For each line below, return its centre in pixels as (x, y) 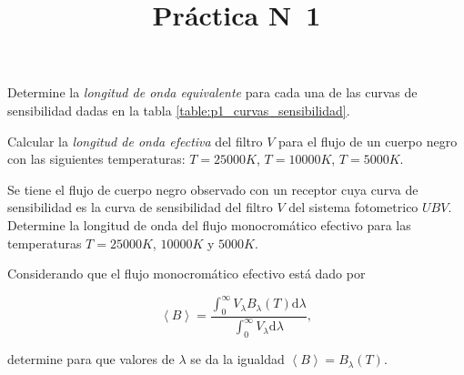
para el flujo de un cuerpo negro (368, 141)
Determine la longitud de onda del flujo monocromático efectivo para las (209, 224)
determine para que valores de (91, 359)
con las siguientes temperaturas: (96, 159)
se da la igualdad (237, 359)
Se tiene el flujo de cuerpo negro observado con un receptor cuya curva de (213, 189)
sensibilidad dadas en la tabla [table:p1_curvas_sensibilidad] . (179, 110)
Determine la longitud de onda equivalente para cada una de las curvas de (212, 92)
